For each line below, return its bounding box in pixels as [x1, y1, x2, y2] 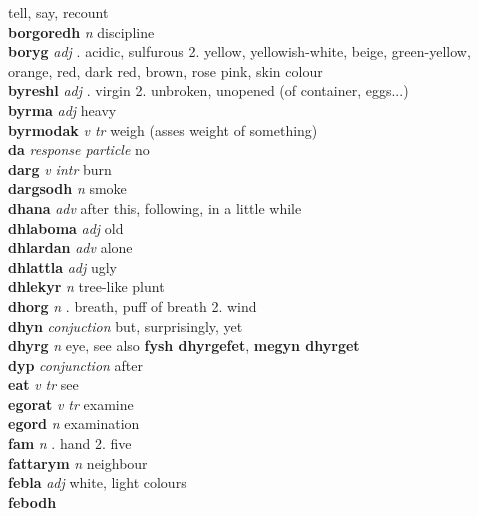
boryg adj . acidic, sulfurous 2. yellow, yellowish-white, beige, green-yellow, [8, 41, 471, 62]
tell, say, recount [8, 2, 109, 22]
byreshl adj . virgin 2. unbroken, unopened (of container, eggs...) [8, 80, 409, 101]
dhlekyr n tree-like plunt [8, 276, 165, 297]
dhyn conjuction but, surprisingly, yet [8, 315, 243, 336]
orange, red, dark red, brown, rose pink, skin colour [8, 60, 323, 81]
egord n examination [8, 413, 140, 434]
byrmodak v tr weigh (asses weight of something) [8, 119, 318, 140]
